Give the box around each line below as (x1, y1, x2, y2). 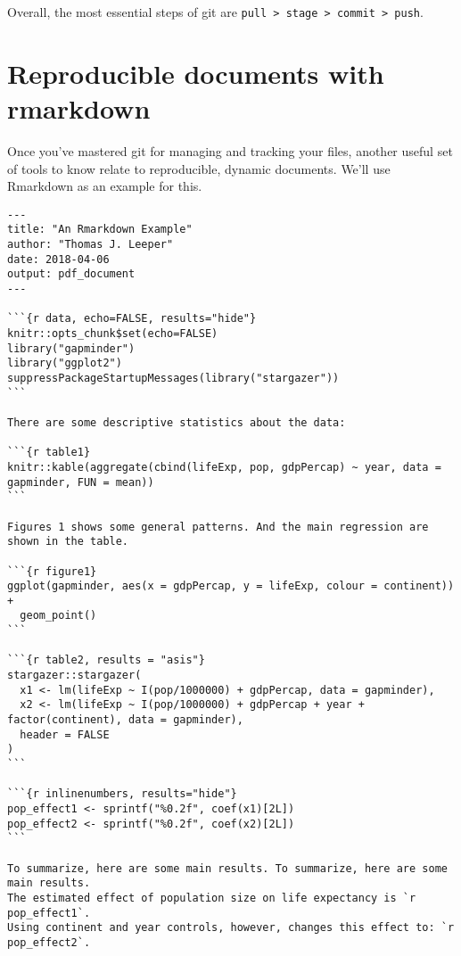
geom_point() (20, 609, 97, 622)
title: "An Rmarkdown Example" (7, 223, 193, 236)
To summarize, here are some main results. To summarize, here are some (7, 861, 448, 875)
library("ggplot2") (7, 357, 122, 370)
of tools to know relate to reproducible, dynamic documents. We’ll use (7, 159, 391, 177)
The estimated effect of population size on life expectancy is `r (7, 891, 416, 904)
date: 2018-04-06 (7, 252, 110, 266)
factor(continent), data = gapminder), (7, 713, 243, 727)
